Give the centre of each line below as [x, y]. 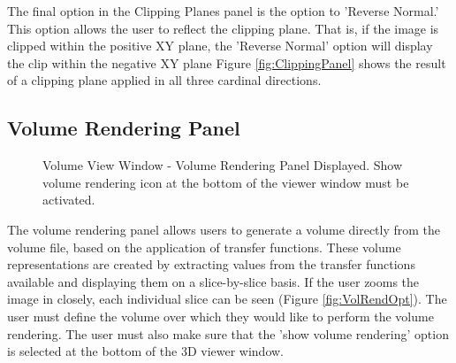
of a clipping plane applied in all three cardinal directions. [164, 80]
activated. [69, 200]
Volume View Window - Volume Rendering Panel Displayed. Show [223, 165]
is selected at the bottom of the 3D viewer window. [146, 351]
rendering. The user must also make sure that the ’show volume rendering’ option [228, 333]
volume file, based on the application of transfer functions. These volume [204, 247]
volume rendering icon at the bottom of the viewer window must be [226, 182]
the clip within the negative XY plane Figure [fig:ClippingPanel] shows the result [227, 62]
